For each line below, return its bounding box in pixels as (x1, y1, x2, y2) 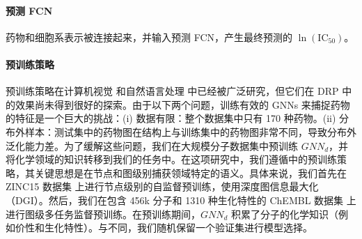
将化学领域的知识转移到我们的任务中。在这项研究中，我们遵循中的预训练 (6, 152, 337, 167)
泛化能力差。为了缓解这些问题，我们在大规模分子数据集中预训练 (6, 138, 298, 153)
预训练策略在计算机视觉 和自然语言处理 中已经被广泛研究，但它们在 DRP (6, 84, 339, 98)
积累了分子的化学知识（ (231, 206, 339, 221)
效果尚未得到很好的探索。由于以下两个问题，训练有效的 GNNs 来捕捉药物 (15, 97, 350, 111)
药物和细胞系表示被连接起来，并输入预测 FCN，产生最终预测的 (6, 29, 293, 44)
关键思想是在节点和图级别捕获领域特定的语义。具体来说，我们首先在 (34, 165, 347, 180)
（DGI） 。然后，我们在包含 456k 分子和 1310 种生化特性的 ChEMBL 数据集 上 (6, 192, 356, 207)
